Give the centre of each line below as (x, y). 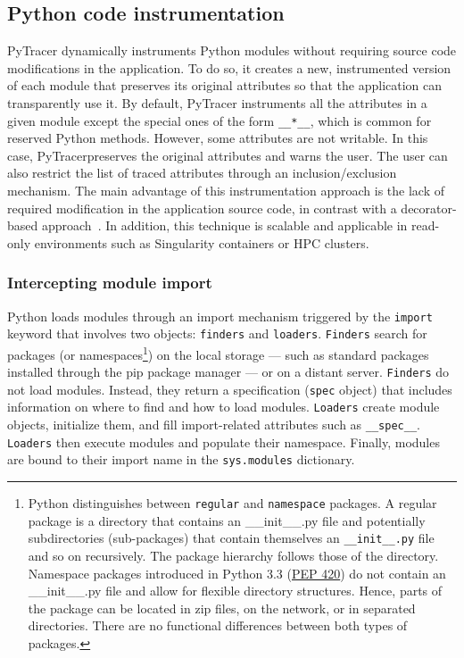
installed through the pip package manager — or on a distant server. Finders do (228, 372)
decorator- (429, 208)
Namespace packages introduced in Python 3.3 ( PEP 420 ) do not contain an (237, 573)
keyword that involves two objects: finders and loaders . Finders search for (217, 333)
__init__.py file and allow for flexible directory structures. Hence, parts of (235, 591)
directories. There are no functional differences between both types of (218, 625)
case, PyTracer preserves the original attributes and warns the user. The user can (228, 155)
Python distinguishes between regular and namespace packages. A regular (232, 503)
